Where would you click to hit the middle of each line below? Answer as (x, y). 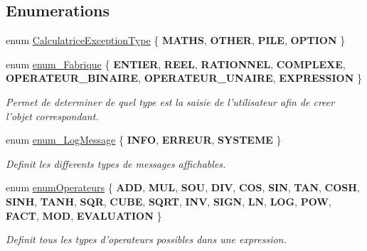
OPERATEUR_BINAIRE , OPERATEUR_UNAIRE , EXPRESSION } (184, 78)
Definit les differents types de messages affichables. (116, 163)
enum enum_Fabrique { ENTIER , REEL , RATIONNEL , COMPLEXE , (176, 64)
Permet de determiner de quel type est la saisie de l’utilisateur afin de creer (170, 101)
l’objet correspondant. (52, 116)
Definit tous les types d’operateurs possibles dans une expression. (146, 239)
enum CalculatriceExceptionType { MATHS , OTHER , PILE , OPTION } (176, 40)
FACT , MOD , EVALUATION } (84, 215)
